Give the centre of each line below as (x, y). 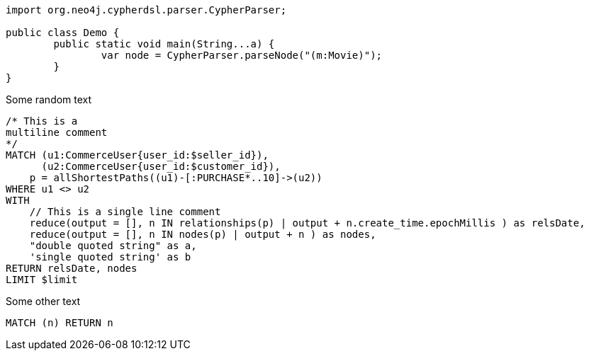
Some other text (43, 301)
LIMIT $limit (42, 280)
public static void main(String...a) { (164, 44)
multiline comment (57, 132)
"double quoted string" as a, (113, 246)
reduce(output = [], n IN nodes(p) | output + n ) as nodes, (203, 234)
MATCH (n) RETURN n (60, 323)
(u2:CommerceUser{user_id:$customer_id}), (161, 166)
